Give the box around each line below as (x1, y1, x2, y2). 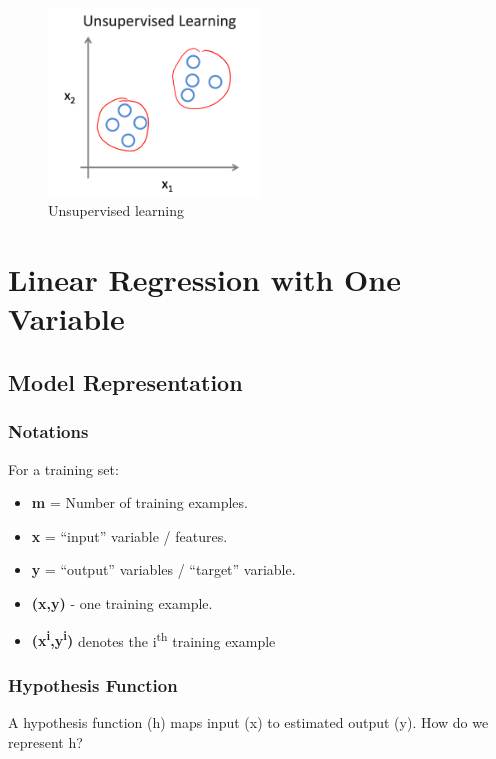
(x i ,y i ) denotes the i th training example (31, 627, 276, 651)
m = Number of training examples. (31, 492, 248, 513)
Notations (8, 419, 89, 444)
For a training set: (8, 458, 119, 479)
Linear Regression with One (8, 259, 401, 300)
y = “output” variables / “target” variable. (31, 559, 296, 580)
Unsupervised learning (48, 200, 184, 221)
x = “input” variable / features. (31, 525, 228, 546)
